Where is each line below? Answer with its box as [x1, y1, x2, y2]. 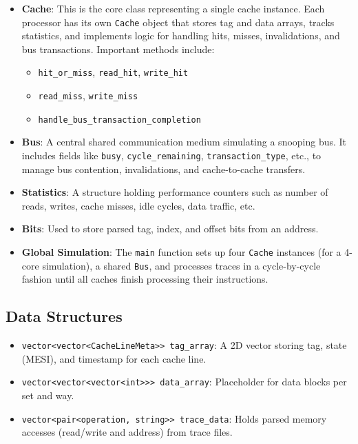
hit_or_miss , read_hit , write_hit [38, 65, 189, 79]
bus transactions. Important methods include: [21, 41, 215, 56]
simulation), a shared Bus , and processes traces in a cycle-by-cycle [42, 258, 321, 272]
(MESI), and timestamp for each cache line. [21, 351, 207, 365]
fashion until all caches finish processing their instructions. [21, 272, 268, 286]
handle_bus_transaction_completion [38, 114, 201, 125]
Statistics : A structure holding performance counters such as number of [21, 185, 328, 199]
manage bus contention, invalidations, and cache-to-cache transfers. [21, 161, 306, 176]
